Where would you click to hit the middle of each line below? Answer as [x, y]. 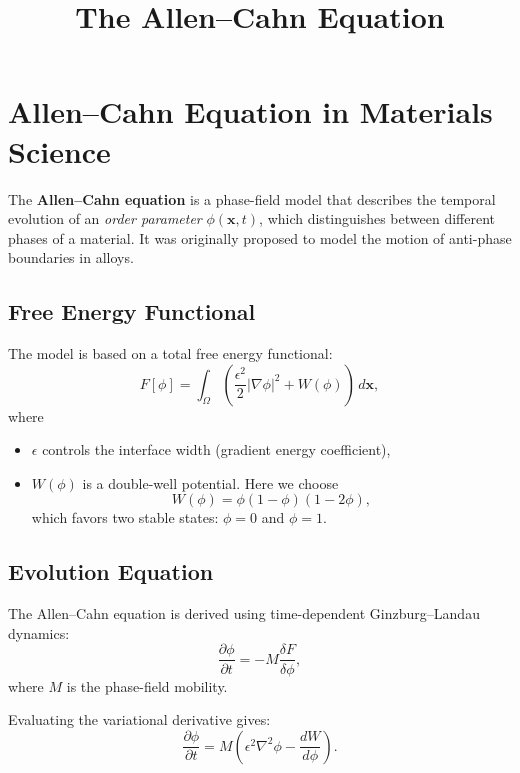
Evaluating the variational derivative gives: [139, 719]
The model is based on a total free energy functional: [170, 353]
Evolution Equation [111, 571]
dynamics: [39, 632]
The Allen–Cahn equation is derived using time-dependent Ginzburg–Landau [244, 613]
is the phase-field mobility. [147, 685]
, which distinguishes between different [377, 218]
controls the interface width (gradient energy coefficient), [216, 449]
